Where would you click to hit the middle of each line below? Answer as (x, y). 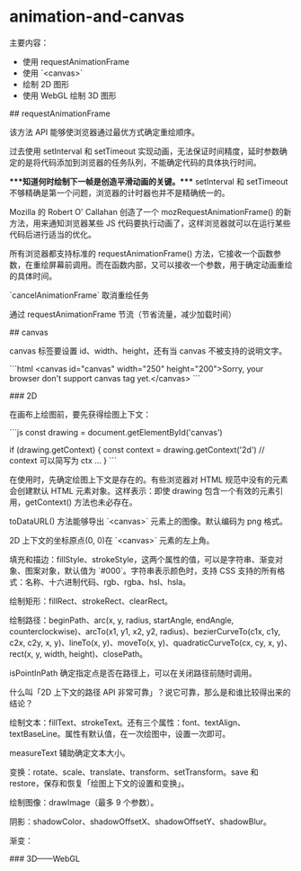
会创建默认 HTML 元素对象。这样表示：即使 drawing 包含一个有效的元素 (142, 490)
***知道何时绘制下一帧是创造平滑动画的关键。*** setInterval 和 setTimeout (149, 181)
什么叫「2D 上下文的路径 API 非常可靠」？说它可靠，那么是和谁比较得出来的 (150, 692)
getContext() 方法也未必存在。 (81, 502)
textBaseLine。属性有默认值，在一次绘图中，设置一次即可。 (120, 733)
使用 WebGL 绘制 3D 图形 (69, 95)
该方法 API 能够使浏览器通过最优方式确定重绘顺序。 (105, 131)
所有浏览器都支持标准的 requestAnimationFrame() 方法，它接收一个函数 (142, 253)
